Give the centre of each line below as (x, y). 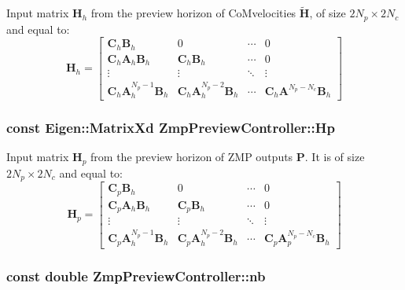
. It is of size (335, 157)
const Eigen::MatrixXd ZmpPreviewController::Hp (171, 127)
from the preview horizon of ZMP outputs (192, 157)
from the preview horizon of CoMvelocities (193, 13)
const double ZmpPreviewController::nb (136, 275)
